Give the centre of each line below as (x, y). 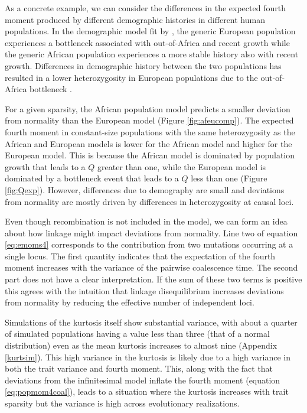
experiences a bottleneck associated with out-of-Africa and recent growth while (147, 42)
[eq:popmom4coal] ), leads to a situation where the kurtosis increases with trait (147, 391)
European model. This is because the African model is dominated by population (150, 155)
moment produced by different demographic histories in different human (135, 19)
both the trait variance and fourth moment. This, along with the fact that (139, 368)
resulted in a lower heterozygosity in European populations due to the (131, 77)
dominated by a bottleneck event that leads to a (92, 178)
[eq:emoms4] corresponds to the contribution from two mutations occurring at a (149, 244)
